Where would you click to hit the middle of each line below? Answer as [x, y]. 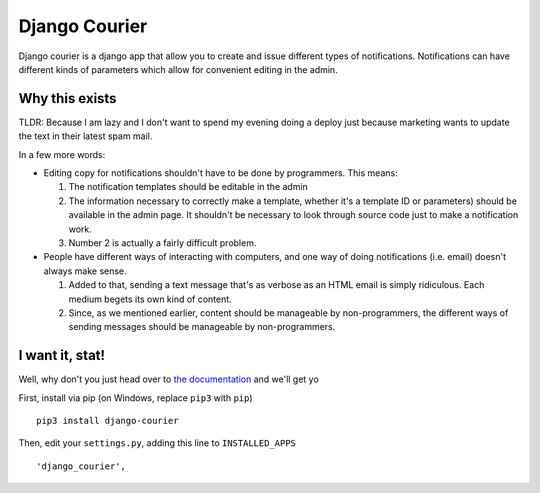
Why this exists [67, 98]
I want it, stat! [61, 355]
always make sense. [85, 271]
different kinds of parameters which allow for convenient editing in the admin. [178, 69]
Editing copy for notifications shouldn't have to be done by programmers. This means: [221, 173]
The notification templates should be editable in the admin [188, 187]
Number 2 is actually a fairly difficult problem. [162, 242]
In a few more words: [62, 154]
